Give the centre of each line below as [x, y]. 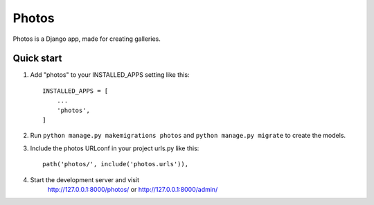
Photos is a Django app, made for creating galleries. [87, 39]
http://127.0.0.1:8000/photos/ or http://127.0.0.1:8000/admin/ [133, 189]
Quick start [37, 59]
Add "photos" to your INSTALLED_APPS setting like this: [110, 75]
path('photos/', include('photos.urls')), [116, 164]
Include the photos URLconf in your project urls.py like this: [115, 148]
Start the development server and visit [85, 179]
